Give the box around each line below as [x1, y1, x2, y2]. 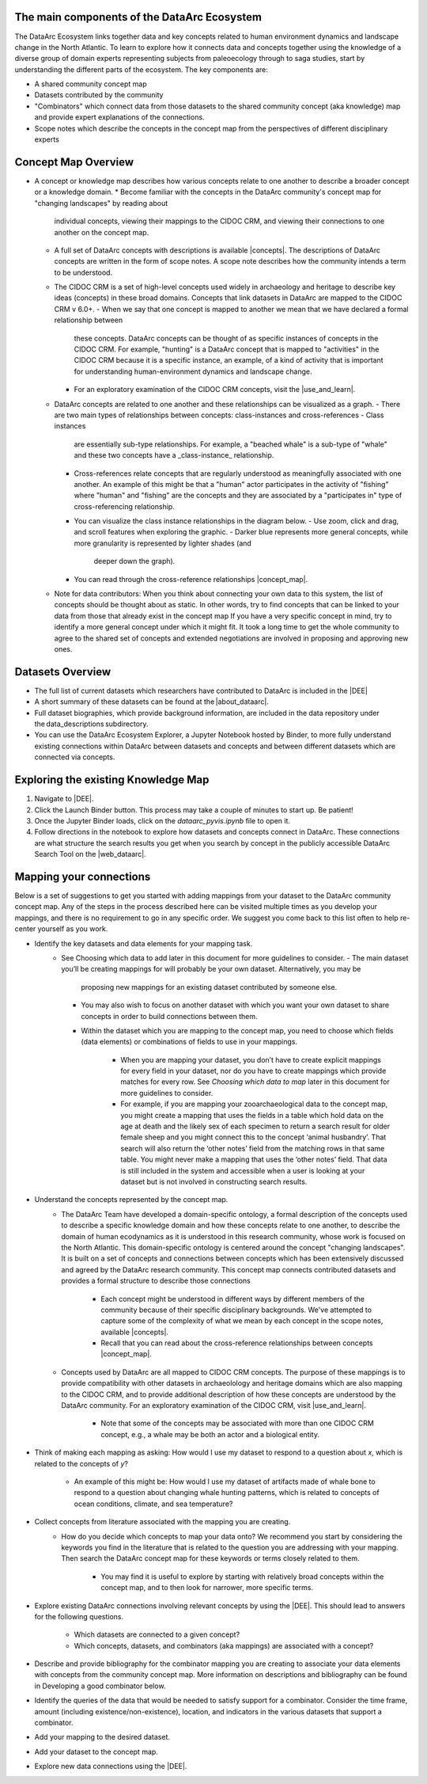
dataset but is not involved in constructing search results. [120, 1177, 308, 1186]
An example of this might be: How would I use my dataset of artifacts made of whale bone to [74, 1477, 376, 1486]
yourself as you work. [37, 924, 108, 934]
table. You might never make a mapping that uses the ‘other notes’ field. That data [120, 1154, 387, 1164]
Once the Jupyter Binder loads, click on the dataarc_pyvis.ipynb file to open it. [34, 816, 291, 825]
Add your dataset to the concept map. [34, 1747, 158, 1756]
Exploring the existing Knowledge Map [14, 773, 210, 787]
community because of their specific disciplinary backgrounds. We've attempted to [100, 1305, 372, 1314]
